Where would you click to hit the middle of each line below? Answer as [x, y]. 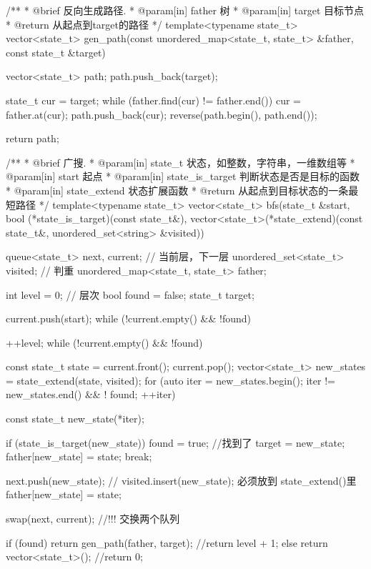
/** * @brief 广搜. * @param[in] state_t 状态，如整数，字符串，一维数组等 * [180, 162]
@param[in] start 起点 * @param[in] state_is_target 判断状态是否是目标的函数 [183, 176]
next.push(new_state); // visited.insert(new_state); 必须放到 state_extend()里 [181, 480]
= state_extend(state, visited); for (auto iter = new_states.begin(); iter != [170, 380]
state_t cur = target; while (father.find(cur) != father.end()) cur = [153, 100]
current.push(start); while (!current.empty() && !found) [129, 318]
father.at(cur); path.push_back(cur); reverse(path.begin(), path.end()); [162, 114]
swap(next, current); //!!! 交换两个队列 [93, 519]
